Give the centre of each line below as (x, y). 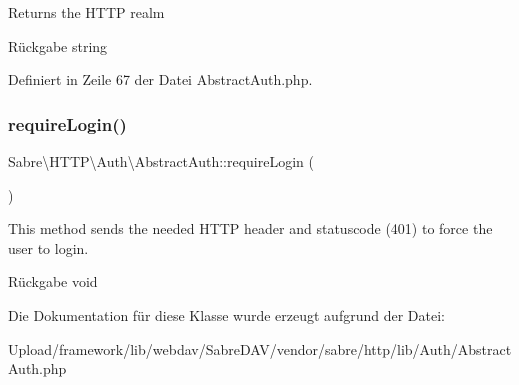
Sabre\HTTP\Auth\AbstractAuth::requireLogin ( (161, 161)
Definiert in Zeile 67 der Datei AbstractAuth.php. (160, 79)
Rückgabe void (53, 281)
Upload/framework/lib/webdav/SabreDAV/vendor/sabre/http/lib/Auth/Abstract (260, 348)
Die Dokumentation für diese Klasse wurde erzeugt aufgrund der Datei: (226, 314)
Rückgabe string (58, 45)
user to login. (48, 247)
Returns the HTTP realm (86, 12)
